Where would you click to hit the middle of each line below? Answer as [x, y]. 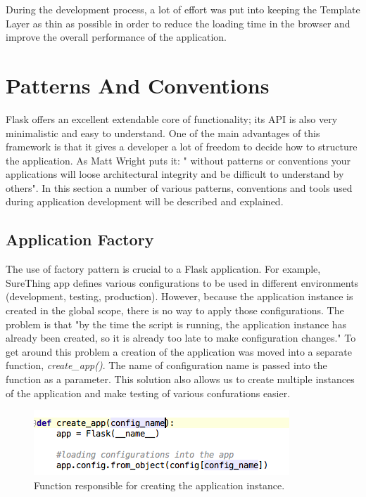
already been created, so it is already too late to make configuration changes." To [181, 338]
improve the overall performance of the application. [116, 37]
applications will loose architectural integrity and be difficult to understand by [175, 174]
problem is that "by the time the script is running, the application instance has [176, 324]
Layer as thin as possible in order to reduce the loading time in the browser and [178, 23]
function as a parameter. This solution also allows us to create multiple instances [180, 379]
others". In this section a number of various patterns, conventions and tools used [179, 187]
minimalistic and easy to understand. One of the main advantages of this [163, 133]
